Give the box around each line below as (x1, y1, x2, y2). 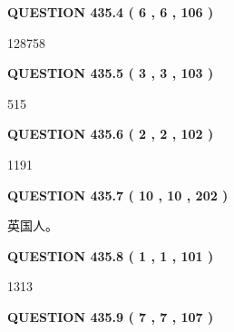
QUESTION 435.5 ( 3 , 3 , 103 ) (7, 63, 214, 83)
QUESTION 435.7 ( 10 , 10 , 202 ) (7, 185, 229, 204)
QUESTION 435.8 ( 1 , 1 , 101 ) (7, 246, 214, 265)
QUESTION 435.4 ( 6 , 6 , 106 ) (7, 3, 214, 21)
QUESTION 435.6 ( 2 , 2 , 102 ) (7, 124, 214, 143)
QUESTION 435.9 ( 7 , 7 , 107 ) (7, 307, 214, 326)
